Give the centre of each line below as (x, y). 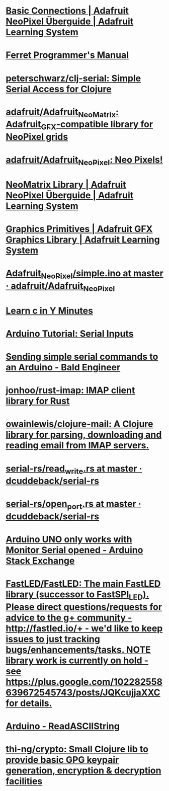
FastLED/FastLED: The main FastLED (83, 584)
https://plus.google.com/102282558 (84, 682)
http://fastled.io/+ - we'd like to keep (84, 628)
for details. (29, 703)
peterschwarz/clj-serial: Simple (73, 78)
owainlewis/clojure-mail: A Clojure (79, 424)
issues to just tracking (53, 639)
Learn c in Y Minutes (50, 311)
